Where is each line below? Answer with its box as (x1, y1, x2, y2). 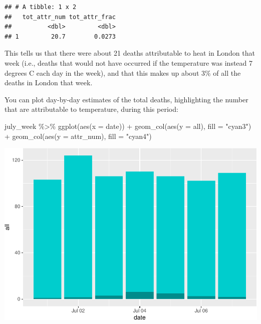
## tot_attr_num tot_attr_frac (5, 13, 116, 21)
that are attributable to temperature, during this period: (5, 104, 178, 114)
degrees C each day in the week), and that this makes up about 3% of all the (5, 67, 241, 78)
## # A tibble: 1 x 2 (5, 4, 77, 11)
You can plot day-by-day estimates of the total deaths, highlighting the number (5, 94, 248, 104)
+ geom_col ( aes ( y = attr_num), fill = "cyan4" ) (5, 130, 152, 141)
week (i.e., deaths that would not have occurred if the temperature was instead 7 (5, 57, 253, 68)
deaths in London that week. (5, 77, 93, 88)
